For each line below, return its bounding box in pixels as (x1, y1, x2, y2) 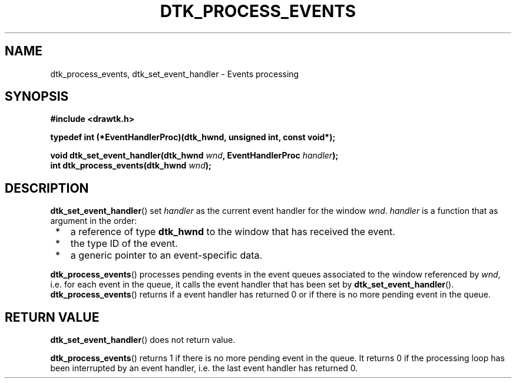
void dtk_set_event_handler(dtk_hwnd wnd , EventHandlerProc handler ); (50, 150, 339, 161)
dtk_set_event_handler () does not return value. (50, 335, 236, 345)
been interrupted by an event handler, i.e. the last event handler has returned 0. (50, 363, 358, 374)
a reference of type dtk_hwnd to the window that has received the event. (70, 226, 395, 238)
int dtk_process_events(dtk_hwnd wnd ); (50, 160, 211, 171)
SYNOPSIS (5, 89, 69, 104)
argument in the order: (50, 216, 137, 226)
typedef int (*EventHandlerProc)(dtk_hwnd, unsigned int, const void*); (50, 132, 336, 143)
